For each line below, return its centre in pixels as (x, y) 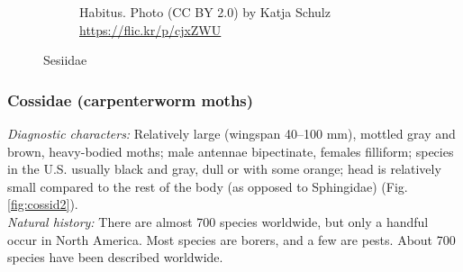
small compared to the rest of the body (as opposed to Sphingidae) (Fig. (208, 186)
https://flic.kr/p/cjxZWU (150, 29)
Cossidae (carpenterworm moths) (131, 100)
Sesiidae (65, 60)
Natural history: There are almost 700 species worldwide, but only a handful (218, 221)
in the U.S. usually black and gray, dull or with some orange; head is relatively (224, 169)
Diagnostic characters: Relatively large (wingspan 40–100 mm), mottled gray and (231, 133)
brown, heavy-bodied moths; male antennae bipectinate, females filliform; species (231, 151)
